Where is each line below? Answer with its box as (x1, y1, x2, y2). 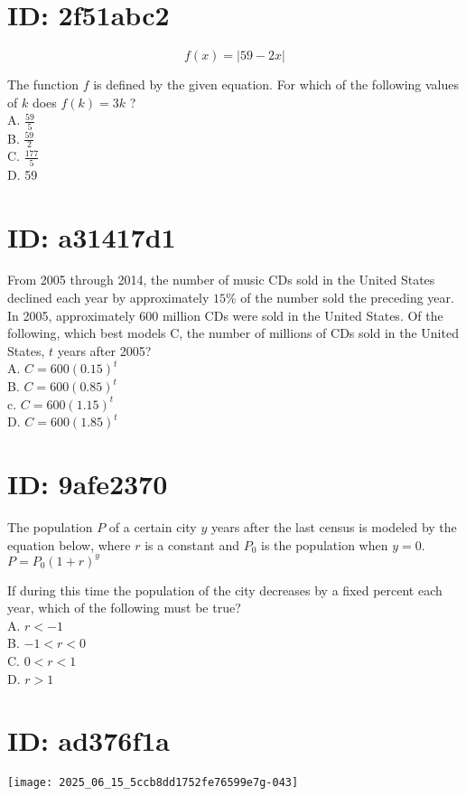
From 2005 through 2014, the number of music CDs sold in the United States (7, 270, 435, 289)
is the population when (260, 535, 388, 554)
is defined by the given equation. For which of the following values (93, 75, 460, 94)
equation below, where (7, 535, 131, 554)
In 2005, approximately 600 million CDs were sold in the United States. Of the (7, 305, 443, 324)
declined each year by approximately (7, 288, 210, 307)
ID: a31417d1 (7, 218, 176, 255)
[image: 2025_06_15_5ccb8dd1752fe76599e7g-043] (7, 776, 299, 790)
